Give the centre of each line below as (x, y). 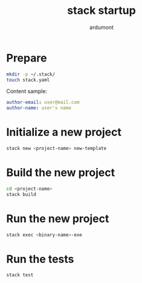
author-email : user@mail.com (43, 102)
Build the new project (61, 173)
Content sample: (27, 91)
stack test (20, 275)
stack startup (102, 11)
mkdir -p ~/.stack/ (31, 74)
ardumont (102, 27)
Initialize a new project (64, 132)
